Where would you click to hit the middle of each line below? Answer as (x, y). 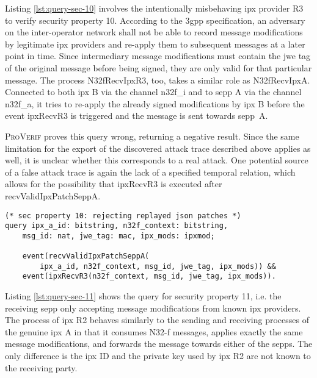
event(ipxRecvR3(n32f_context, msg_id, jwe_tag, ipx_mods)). (149, 276)
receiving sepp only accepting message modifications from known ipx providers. (153, 308)
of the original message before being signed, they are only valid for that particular (158, 67)
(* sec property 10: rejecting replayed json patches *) (123, 216)
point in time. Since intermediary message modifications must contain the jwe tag (158, 56)
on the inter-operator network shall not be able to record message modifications (154, 32)
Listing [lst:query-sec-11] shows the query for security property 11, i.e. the (143, 296)
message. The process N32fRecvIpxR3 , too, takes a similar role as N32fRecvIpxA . (158, 80)
